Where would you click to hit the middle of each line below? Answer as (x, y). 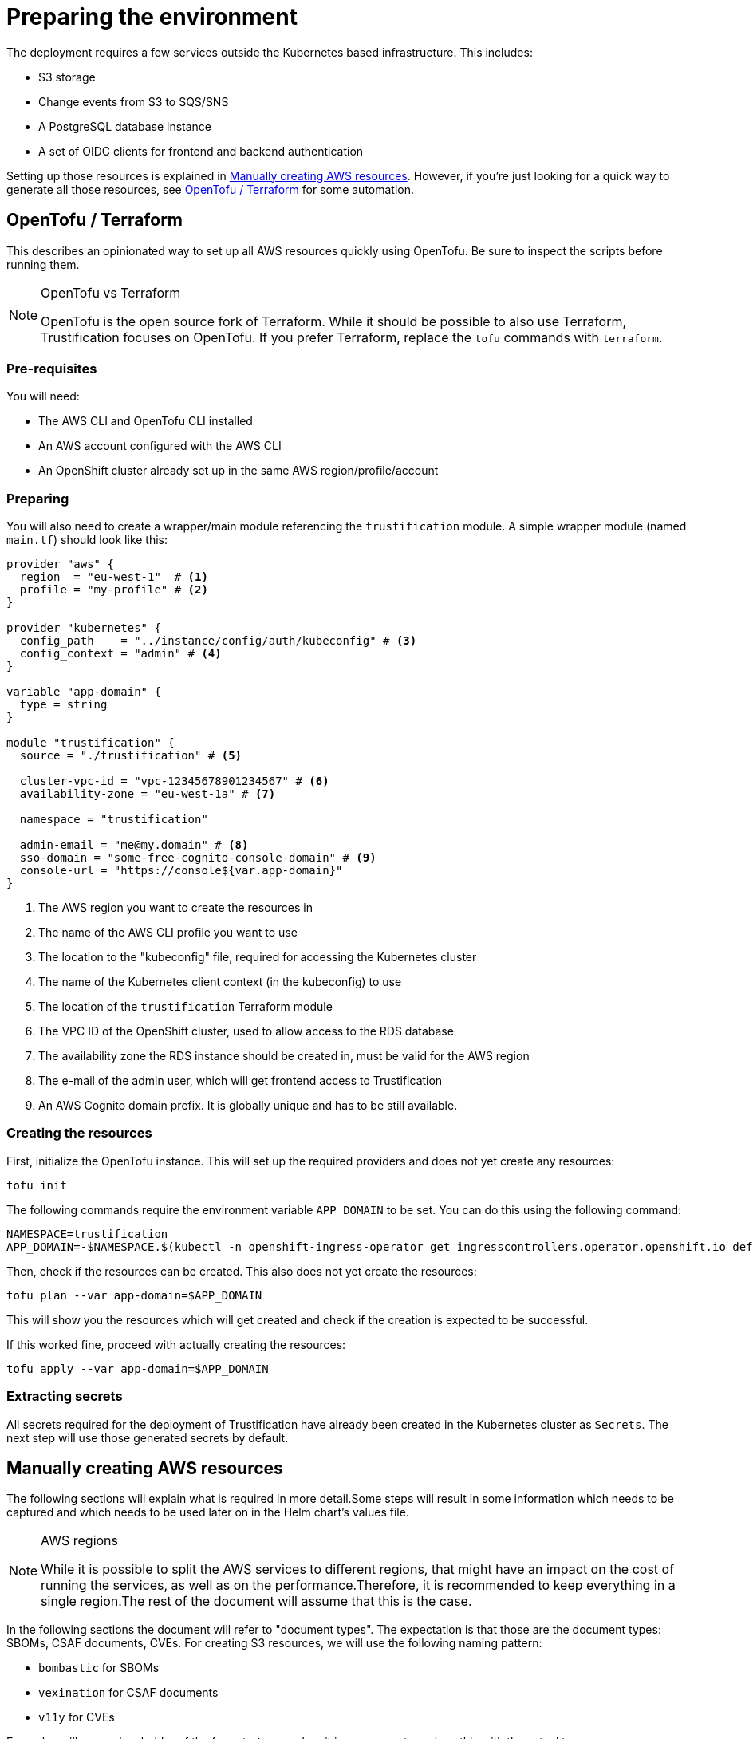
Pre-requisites (52, 368)
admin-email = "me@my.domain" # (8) (134, 845)
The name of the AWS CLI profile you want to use (168, 933)
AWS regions (79, 1541)
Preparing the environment (152, 17)
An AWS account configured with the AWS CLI (160, 446)
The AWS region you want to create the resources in (176, 908)
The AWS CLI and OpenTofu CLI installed (146, 421)
